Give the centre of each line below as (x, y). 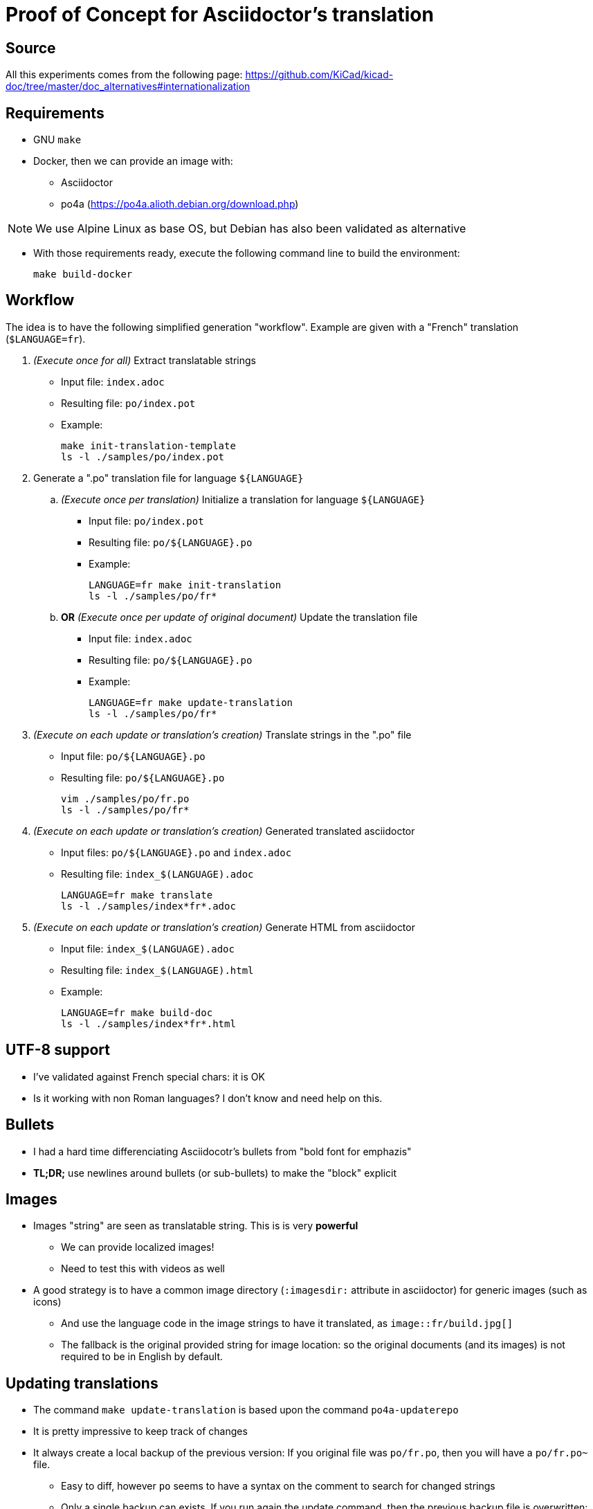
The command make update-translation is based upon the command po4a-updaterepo (246, 1410)
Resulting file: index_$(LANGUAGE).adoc (157, 874)
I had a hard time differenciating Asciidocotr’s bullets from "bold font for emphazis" (222, 1151)
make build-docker (83, 274)
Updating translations (82, 1383)
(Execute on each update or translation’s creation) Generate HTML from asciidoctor (224, 927)
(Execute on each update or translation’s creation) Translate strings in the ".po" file (222, 734)
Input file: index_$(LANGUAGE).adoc (148, 948)
